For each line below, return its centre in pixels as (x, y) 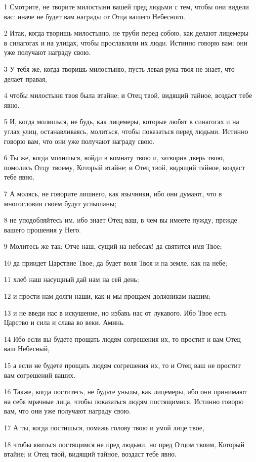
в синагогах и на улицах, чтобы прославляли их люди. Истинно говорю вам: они (126, 42)
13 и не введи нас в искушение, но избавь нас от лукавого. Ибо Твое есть (115, 312)
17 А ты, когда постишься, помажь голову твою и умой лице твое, (104, 427)
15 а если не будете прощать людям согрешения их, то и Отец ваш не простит (122, 365)
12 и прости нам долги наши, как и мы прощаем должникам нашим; (107, 296)
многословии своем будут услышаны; (60, 203)
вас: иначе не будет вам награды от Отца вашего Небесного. (95, 16)
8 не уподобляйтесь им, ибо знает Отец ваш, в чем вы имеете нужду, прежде (121, 220)
